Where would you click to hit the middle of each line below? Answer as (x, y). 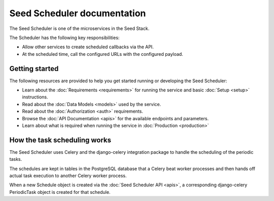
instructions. (35, 97)
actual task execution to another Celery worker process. (68, 176)
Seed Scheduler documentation (78, 13)
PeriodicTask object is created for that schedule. (60, 192)
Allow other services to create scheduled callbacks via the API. (88, 47)
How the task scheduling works (60, 140)
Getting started (34, 69)
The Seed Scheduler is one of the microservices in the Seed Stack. (79, 28)
